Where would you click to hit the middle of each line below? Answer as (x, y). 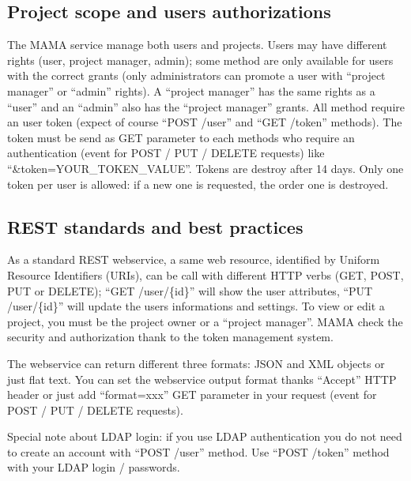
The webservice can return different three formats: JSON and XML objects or (196, 363)
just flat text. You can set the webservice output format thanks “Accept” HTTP (202, 379)
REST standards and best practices (155, 226)
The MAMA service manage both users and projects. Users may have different (197, 45)
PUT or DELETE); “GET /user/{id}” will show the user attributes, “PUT (190, 290)
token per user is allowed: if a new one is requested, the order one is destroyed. (198, 184)
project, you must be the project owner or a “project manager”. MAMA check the (205, 321)
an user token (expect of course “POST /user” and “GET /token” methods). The (205, 122)
